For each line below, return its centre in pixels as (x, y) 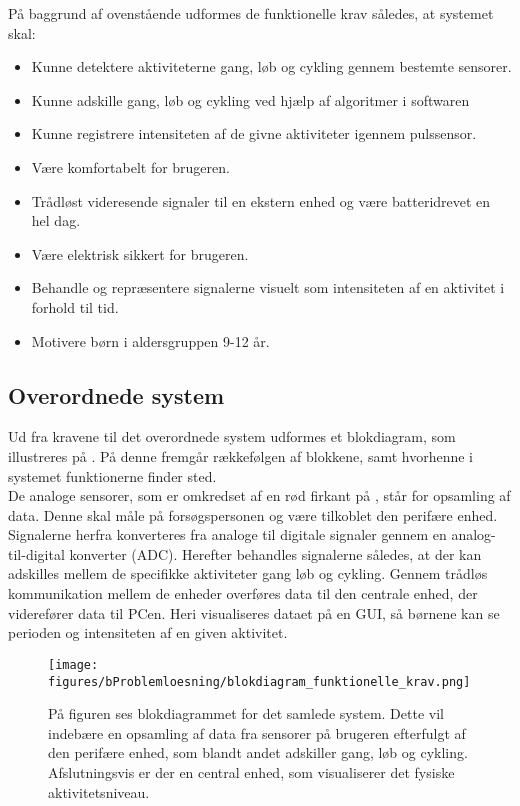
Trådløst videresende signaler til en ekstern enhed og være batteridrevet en (261, 200)
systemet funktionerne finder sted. (112, 475)
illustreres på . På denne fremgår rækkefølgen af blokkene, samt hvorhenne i (240, 455)
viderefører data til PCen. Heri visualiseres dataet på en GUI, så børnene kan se (254, 612)
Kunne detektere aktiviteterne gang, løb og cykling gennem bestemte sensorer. (271, 66)
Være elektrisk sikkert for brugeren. (140, 253)
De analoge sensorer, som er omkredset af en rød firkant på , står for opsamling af (259, 495)
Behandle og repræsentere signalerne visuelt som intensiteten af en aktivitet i (268, 287)
